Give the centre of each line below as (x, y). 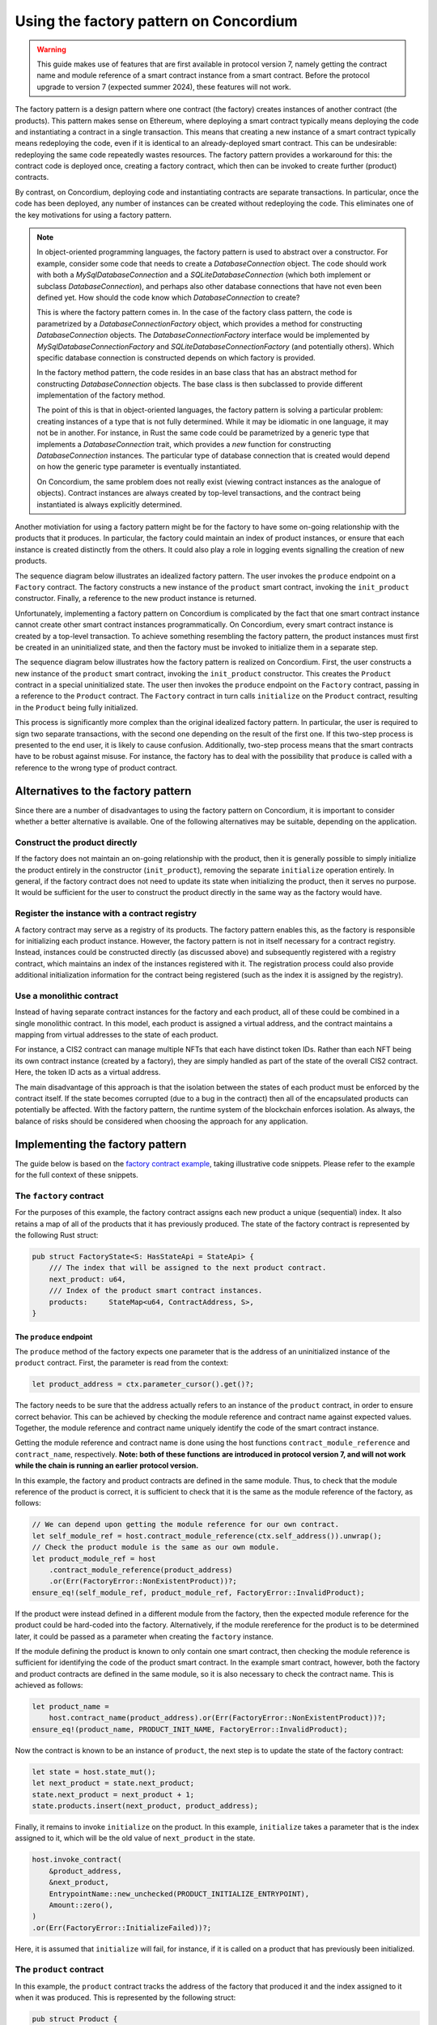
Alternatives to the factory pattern (103, 791)
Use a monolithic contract (67, 995)
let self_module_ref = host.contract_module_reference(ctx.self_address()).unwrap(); (207, 1536)
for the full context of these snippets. (77, 1175)
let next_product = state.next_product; (113, 1783)
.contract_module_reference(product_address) (141, 1570)
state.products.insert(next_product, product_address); (145, 1805)
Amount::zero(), (81, 1905)
